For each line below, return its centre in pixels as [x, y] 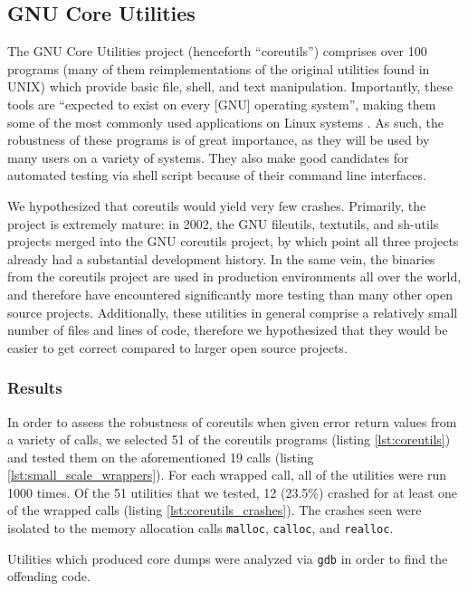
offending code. [49, 576]
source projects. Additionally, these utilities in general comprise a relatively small [233, 312]
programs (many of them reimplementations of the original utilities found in [219, 68]
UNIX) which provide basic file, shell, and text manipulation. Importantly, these [230, 86]
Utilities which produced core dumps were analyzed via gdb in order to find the [228, 558]
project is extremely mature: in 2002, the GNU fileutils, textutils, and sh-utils [223, 223]
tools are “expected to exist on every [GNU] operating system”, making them [222, 104]
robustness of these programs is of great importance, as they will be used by [219, 140]
